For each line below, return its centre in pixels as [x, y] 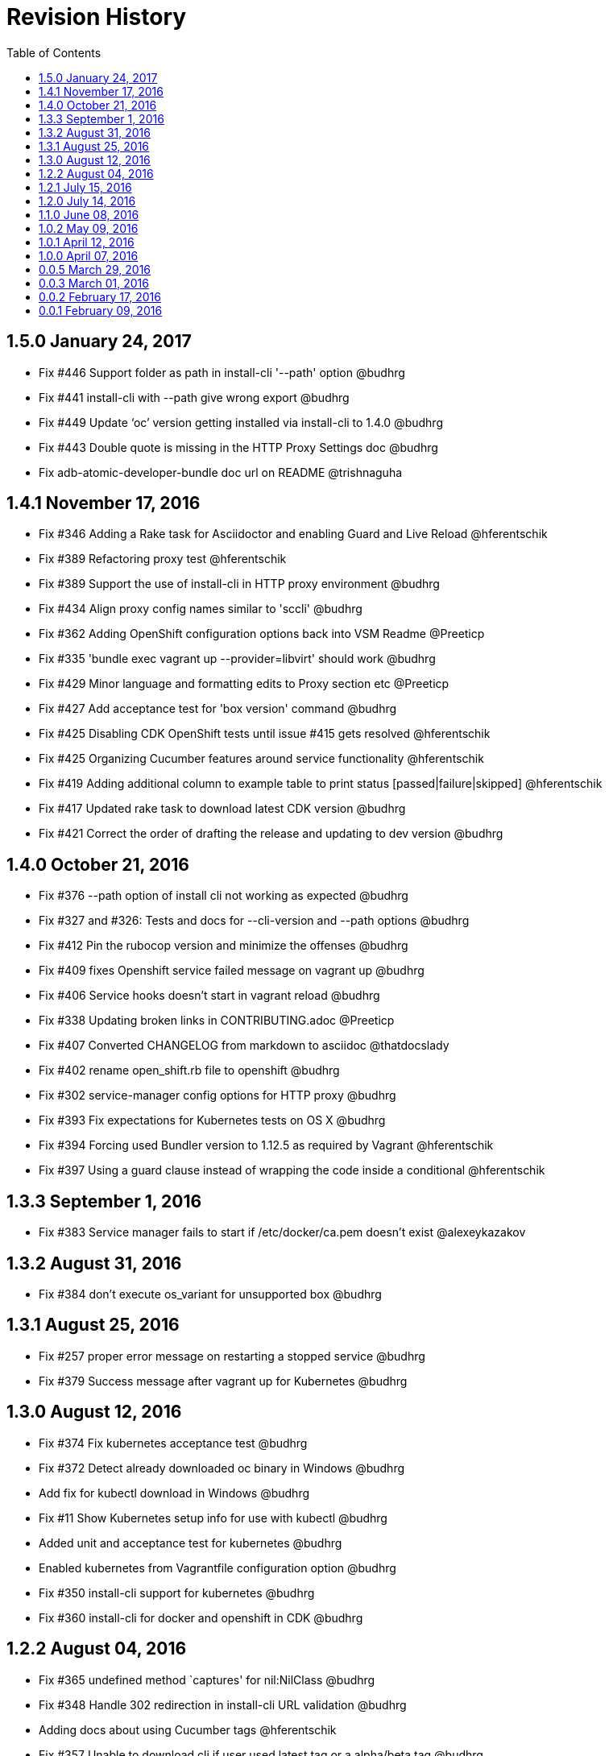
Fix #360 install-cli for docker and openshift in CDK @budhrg [201, 1617]
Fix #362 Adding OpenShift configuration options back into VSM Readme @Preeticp [262, 634]
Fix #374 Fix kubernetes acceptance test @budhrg [173, 1443]
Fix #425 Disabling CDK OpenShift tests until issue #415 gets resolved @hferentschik [265, 734]
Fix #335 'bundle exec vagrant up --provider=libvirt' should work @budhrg [237, 659]
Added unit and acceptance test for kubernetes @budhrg [191, 1543]
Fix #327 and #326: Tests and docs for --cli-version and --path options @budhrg [254, 921]
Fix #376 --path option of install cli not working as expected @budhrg [224, 896]
